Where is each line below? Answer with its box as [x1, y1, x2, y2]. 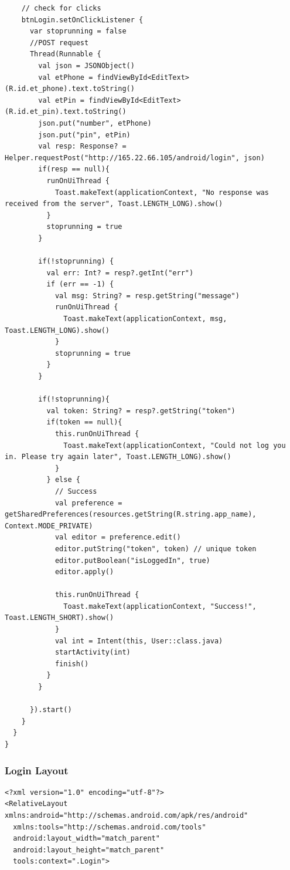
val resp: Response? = [38, 142, 127, 151]
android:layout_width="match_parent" [13, 834, 160, 843]
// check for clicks [21, 4, 101, 12]
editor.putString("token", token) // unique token [54, 544, 257, 553]
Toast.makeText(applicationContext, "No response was [54, 188, 269, 197]
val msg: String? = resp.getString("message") [54, 291, 240, 300]
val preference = [54, 498, 122, 507]
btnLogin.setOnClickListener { [21, 15, 144, 24]
